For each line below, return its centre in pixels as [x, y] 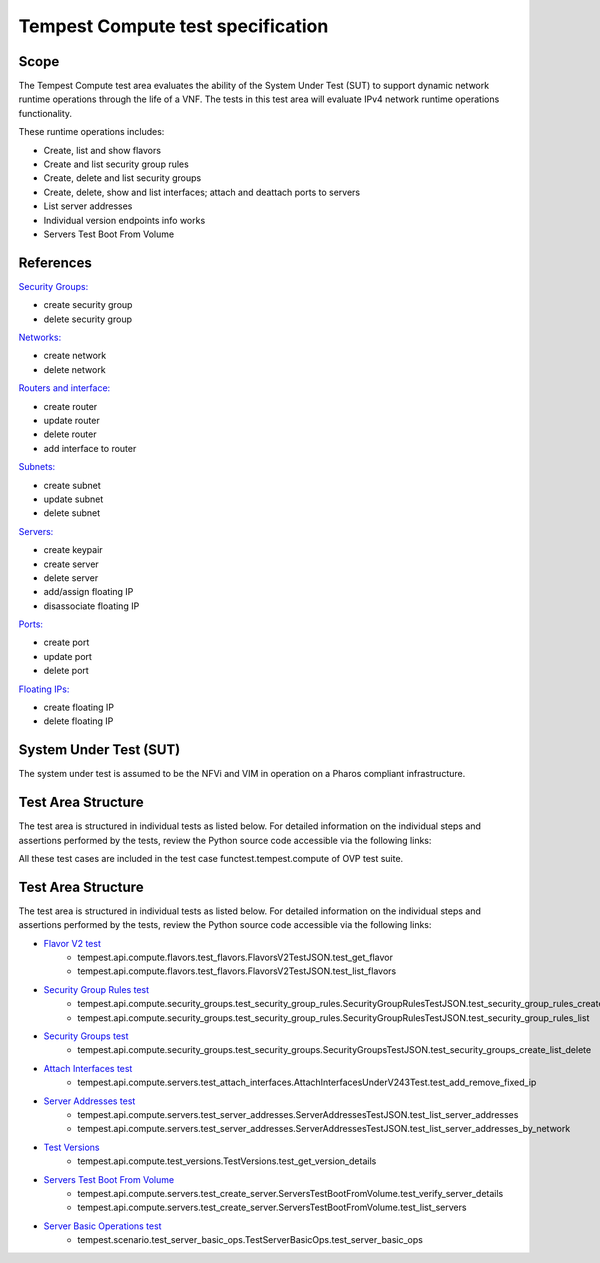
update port [67, 656]
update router [71, 420]
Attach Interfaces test [88, 1068]
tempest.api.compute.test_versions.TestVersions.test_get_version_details [227, 1161]
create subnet [72, 485]
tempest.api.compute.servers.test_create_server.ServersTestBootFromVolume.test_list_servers [272, 1207]
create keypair [73, 550]
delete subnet [72, 513]
